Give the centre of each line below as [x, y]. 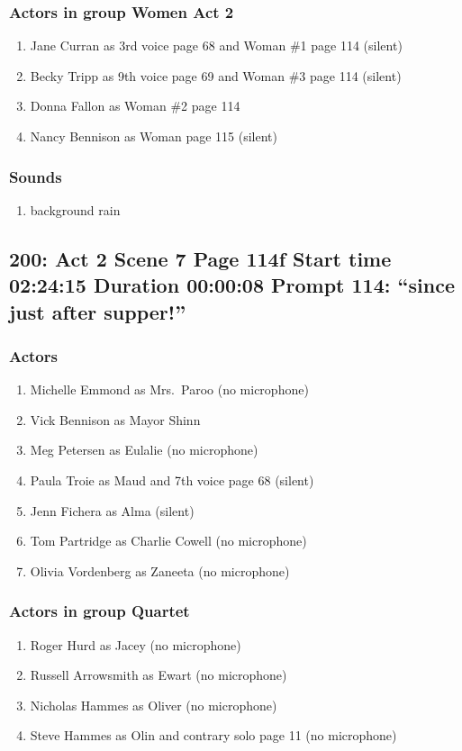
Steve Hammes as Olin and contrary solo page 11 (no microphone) [213, 735]
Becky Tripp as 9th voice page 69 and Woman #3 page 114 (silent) [216, 75]
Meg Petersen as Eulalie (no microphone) [144, 450]
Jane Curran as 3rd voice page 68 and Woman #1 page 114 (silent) [216, 45]
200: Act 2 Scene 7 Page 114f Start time [200, 258]
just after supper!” [98, 311]
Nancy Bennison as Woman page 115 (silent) [154, 136]
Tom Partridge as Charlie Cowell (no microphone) [168, 541]
